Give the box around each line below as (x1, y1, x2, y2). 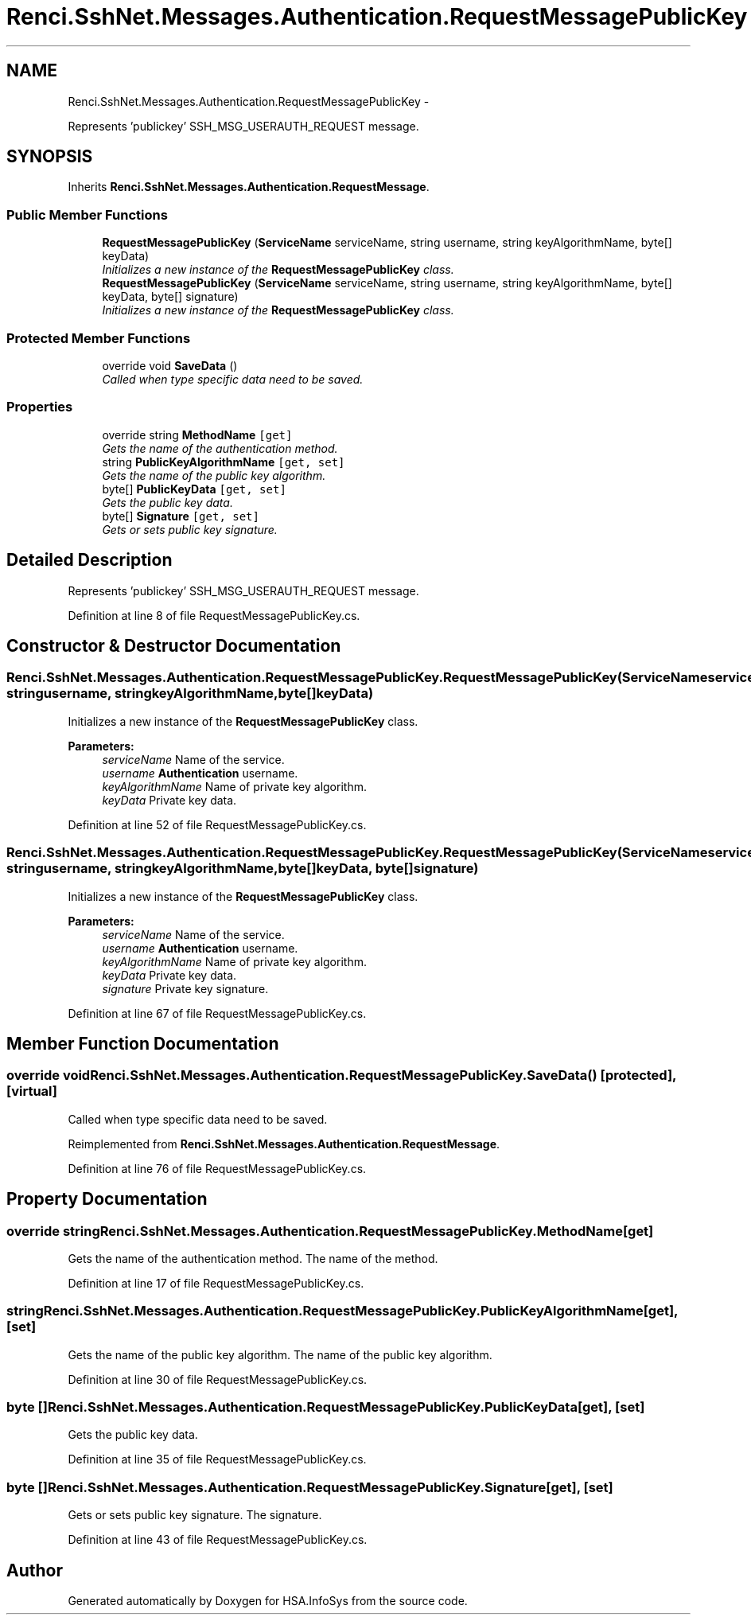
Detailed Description (6, 550, 173, 571)
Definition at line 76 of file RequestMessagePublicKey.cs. (68, 1161, 367, 1175)
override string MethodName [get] (102, 427, 293, 442)
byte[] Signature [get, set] (102, 509, 259, 523)
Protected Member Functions (6, 329, 191, 346)
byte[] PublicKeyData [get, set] (102, 481, 286, 496)
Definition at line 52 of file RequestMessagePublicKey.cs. (68, 817, 367, 832)
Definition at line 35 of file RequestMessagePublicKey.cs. (68, 1452, 367, 1467)
